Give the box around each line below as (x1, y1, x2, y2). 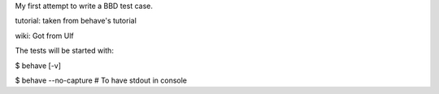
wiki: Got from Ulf (15, 31, 75, 41)
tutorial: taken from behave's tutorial (15, 16, 137, 26)
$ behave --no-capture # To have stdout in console (15, 75, 187, 85)
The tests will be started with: (15, 45, 114, 56)
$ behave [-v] (15, 61, 61, 70)
